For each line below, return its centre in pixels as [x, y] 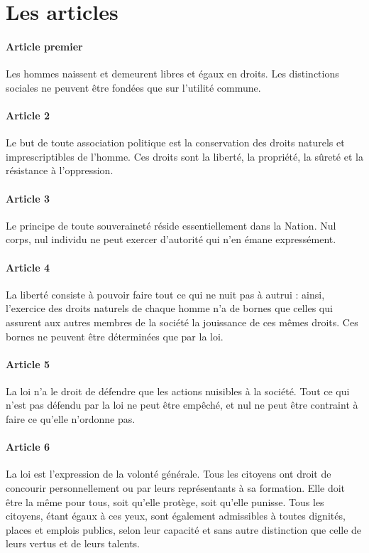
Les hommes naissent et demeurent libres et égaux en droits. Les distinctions [172, 74]
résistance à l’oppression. [60, 170]
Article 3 [28, 198]
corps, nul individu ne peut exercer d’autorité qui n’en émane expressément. [171, 239]
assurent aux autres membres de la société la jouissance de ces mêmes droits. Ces [182, 322]
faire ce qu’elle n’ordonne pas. [71, 419]
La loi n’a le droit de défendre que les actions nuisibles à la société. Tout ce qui [178, 391]
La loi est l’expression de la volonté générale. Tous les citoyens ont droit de [169, 474]
